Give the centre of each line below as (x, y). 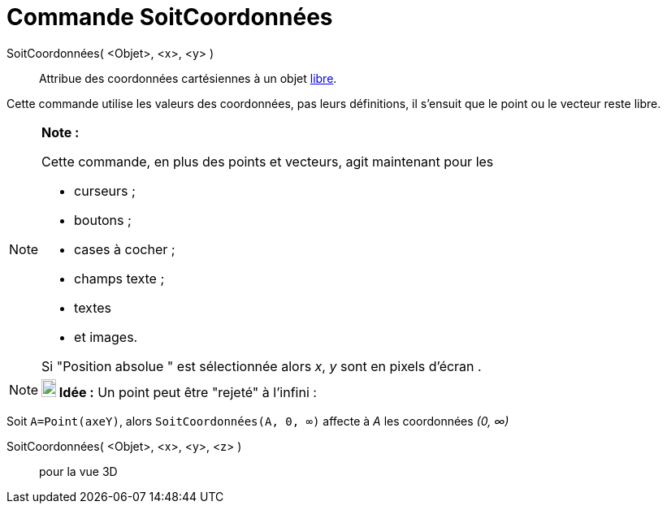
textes (93, 307)
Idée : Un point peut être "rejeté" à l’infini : (188, 392)
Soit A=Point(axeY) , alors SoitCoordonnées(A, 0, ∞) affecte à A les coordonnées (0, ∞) (258, 421)
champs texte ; (119, 278)
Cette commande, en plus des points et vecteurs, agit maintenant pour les (268, 161)
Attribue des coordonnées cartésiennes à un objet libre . (188, 78)
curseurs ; (105, 190)
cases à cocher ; (125, 249)
